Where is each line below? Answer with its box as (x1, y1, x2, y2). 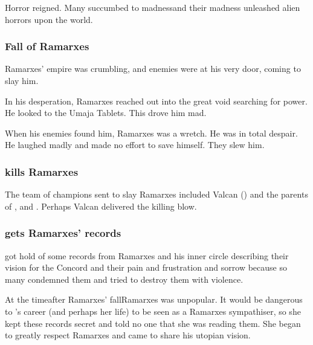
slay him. (5, 74, 39, 86)
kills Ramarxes (5, 164, 79, 179)
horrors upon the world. (5, 13, 93, 25)
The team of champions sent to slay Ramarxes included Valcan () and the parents (5, 188, 308, 201)
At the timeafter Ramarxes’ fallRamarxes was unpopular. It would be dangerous (5, 293, 303, 306)
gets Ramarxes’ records (5, 225, 121, 240)
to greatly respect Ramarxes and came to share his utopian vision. (5, 329, 251, 341)
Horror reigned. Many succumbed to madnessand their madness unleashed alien (5, 1, 300, 13)
